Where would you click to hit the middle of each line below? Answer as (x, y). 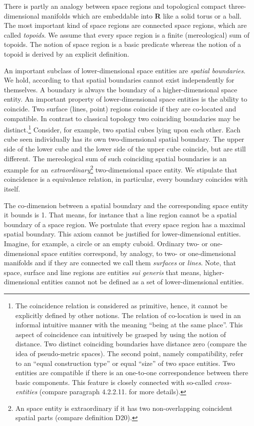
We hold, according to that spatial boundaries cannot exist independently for (119, 80)
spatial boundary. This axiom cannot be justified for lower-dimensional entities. (122, 234)
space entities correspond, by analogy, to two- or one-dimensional (139, 253)
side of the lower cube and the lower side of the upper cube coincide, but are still (125, 148)
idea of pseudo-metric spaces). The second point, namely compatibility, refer (129, 353)
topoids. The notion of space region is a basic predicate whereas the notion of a (123, 44)
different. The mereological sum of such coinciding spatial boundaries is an (115, 158)
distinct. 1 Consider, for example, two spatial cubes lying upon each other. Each (122, 129)
